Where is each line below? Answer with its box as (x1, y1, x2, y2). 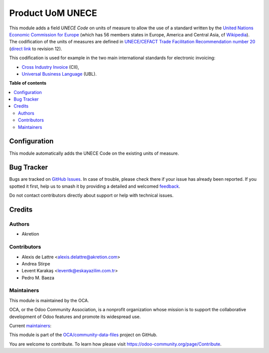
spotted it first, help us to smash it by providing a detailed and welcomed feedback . (9, 183, 180, 189)
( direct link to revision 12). (9, 45, 62, 52)
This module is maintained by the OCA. (9, 297, 89, 303)
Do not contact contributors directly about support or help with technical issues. (9, 192, 174, 199)
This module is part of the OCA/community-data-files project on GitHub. (9, 332, 158, 338)
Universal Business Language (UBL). (21, 71, 97, 77)
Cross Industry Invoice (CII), (21, 64, 79, 70)
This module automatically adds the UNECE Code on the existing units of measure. (9, 150, 179, 156)
